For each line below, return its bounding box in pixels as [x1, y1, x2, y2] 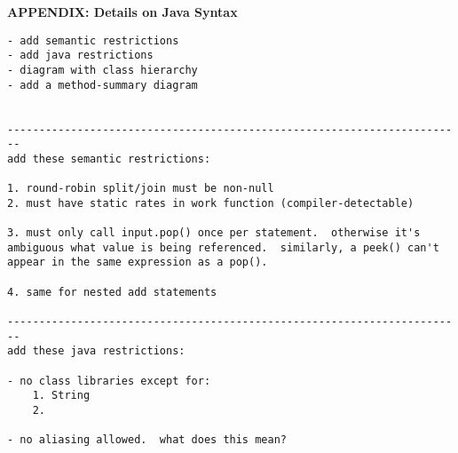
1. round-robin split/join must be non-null [7, 182, 274, 195]
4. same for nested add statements [7, 285, 217, 298]
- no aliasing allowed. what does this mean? [7, 433, 287, 447]
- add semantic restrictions [7, 34, 179, 47]
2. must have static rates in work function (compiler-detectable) [7, 196, 415, 210]
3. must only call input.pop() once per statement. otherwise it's [7, 226, 421, 240]
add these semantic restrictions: [7, 152, 211, 165]
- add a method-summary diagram [7, 78, 198, 91]
